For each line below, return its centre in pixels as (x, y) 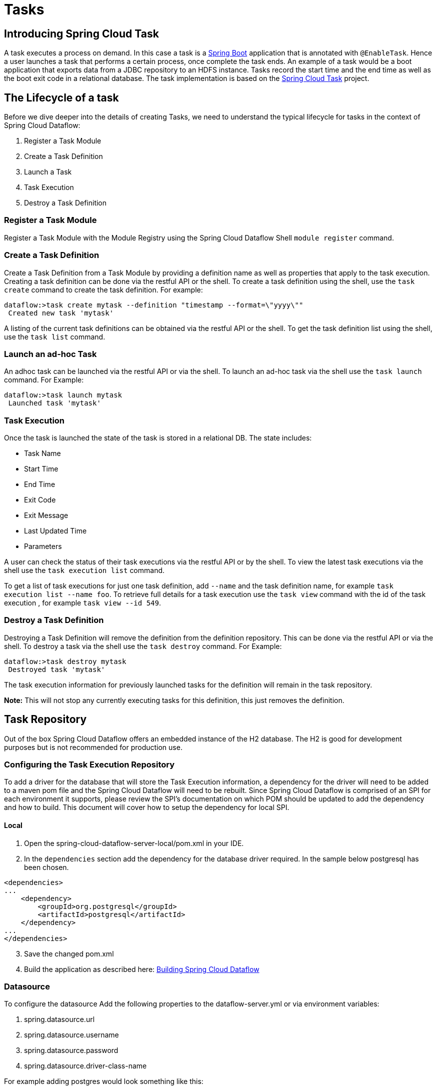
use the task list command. (55, 336)
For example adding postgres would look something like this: (104, 1081)
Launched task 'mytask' (54, 403)
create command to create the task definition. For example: (103, 289)
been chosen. (46, 867)
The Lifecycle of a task (61, 97)
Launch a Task (48, 172)
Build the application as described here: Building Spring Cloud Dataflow (142, 969)
